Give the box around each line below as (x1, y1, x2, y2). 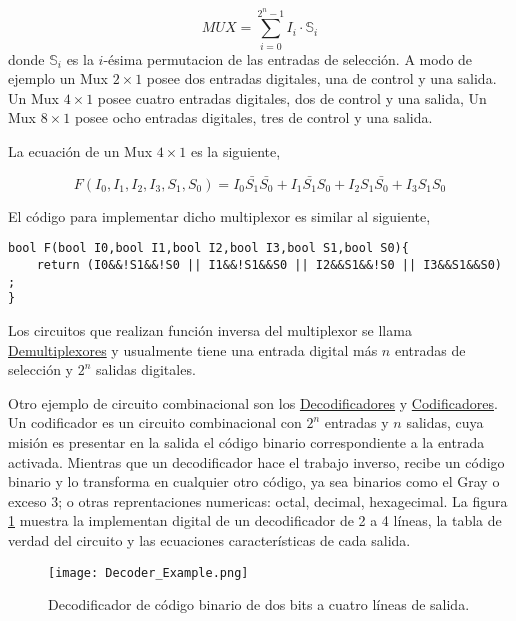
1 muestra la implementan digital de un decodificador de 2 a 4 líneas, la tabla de (8, 510, 502, 531)
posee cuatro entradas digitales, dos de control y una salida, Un (97, 87, 487, 108)
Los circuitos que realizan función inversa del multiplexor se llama (8, 320, 412, 341)
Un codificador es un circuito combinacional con (8, 412, 302, 433)
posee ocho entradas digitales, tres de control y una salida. (74, 107, 433, 128)
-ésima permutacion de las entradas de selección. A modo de (103, 48, 473, 69)
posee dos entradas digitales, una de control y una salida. (146, 68, 497, 89)
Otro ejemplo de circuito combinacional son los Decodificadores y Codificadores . (8, 392, 498, 413)
